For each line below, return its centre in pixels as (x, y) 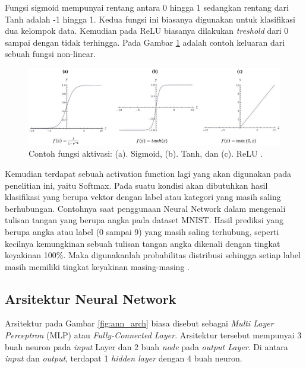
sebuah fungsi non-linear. (51, 54)
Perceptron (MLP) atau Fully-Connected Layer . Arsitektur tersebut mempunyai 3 (153, 335)
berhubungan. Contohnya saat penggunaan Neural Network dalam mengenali (145, 208)
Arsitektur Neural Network (91, 298)
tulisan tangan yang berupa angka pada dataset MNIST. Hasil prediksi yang (144, 220)
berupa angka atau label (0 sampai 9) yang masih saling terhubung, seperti (142, 231)
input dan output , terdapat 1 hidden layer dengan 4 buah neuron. (124, 358)
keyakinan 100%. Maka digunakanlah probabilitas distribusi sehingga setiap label (153, 255)
